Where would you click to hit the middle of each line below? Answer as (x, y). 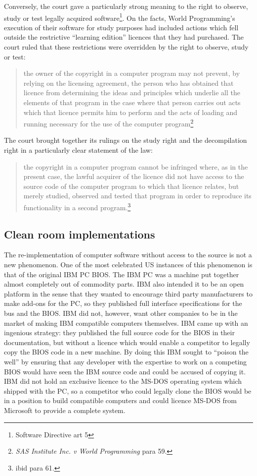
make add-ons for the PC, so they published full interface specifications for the (123, 303)
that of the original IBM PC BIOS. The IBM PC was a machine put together (122, 274)
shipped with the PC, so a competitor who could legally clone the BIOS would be (128, 390)
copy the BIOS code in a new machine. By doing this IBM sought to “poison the (126, 352)
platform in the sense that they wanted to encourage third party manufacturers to (128, 293)
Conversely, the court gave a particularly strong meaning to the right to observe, (126, 6)
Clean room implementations (80, 234)
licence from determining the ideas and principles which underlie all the (132, 92)
